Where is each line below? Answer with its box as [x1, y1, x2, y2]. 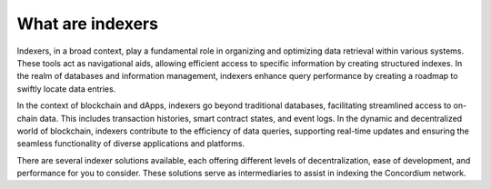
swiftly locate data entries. [16, 83, 116, 94]
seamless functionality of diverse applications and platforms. [16, 138, 245, 149]
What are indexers [16, 14, 159, 34]
